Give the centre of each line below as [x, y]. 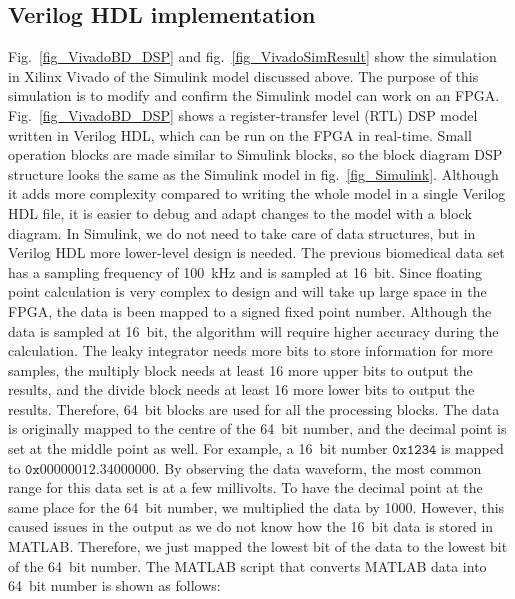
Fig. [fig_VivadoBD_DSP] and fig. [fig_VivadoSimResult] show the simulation [252, 56]
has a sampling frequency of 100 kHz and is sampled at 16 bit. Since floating [245, 271]
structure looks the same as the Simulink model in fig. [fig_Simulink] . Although [253, 173]
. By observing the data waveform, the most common [318, 467]
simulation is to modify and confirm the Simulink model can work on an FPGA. [254, 95]
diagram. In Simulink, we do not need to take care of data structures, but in [242, 232]
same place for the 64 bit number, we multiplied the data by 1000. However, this [256, 506]
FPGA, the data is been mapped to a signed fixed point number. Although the [250, 310]
